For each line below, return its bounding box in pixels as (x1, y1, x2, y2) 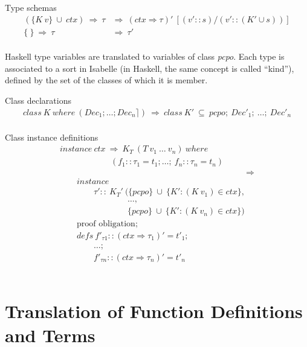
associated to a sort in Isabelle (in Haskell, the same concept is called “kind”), (5, 62, 294, 74)
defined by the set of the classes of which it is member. (5, 74, 208, 86)
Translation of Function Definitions (5, 299, 303, 323)
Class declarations (5, 94, 71, 107)
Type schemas (5, 1, 57, 13)
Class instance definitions (5, 130, 99, 143)
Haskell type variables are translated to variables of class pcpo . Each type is (5, 50, 285, 63)
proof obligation (77, 219, 135, 228)
